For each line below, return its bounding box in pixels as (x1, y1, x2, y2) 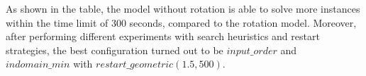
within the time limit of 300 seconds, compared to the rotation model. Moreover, (6, 15, 357, 30)
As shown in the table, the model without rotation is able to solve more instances (6, 1, 360, 15)
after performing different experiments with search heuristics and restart (6, 29, 320, 44)
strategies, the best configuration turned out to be (6, 42, 223, 57)
